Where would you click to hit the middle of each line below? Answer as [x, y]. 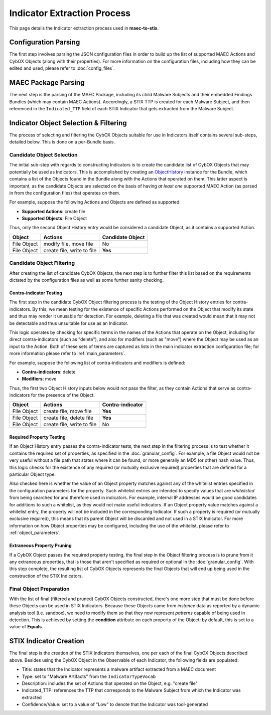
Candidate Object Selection [43, 154]
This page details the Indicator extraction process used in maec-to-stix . [84, 28]
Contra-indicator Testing [36, 293]
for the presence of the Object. [63, 395]
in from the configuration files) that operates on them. [65, 193]
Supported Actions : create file [53, 211]
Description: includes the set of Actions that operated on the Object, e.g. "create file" [110, 683]
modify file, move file [68, 244]
